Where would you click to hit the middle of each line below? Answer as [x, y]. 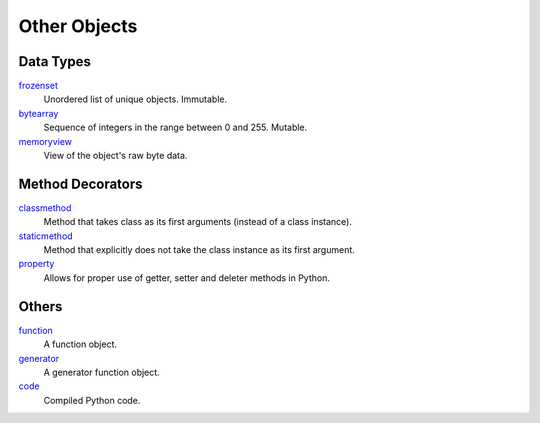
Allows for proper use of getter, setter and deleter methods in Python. [186, 277]
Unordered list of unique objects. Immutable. [135, 99]
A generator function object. [101, 372]
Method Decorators [81, 183]
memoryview [45, 141]
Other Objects [78, 26]
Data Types [55, 61]
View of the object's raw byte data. [115, 156]
